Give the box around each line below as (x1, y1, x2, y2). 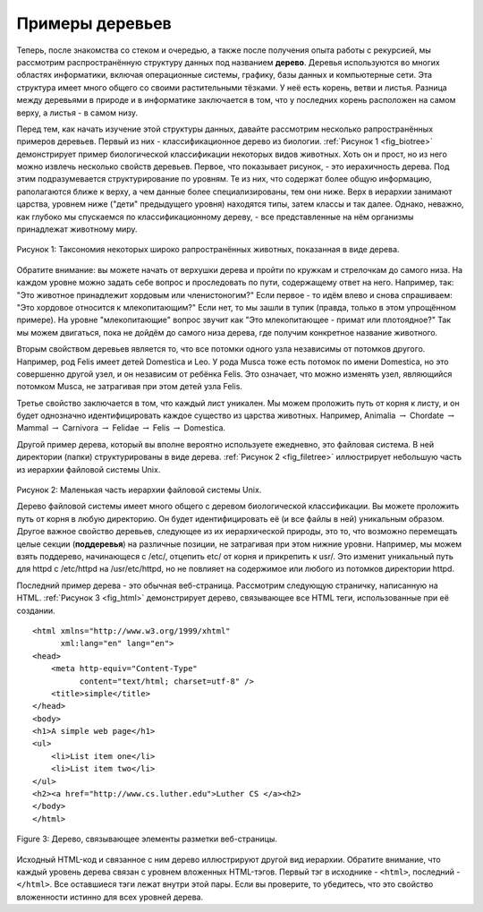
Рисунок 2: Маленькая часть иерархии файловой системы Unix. (16, 484, 262, 496)
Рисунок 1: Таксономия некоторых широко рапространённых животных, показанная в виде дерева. (16, 244, 400, 255)
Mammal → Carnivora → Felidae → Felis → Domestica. (16, 422, 226, 433)
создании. (16, 605, 55, 616)
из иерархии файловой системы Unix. (16, 464, 161, 474)
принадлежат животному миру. (16, 224, 138, 234)
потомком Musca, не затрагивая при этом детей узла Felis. (16, 381, 243, 392)
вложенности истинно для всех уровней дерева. (16, 891, 204, 902)
